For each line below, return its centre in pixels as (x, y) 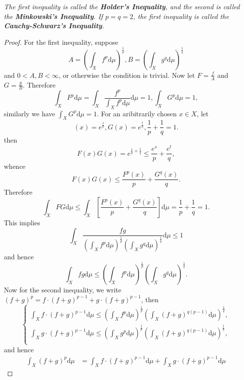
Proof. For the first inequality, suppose (61, 42)
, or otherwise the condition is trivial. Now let (127, 75)
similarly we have (30, 113)
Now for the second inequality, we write (63, 290)
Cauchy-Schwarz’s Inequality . (54, 26)
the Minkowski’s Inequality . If (53, 16)
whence (15, 166)
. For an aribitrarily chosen (137, 113)
